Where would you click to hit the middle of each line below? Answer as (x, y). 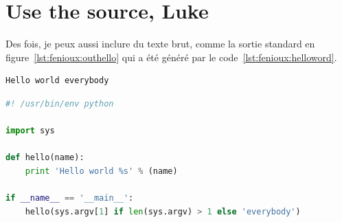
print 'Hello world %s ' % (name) (101, 171)
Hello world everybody (57, 81)
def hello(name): (45, 158)
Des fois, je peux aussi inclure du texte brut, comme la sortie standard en (160, 44)
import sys (30, 131)
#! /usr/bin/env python (60, 103)
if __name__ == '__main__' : (70, 198)
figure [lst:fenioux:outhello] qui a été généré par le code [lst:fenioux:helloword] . (171, 57)
